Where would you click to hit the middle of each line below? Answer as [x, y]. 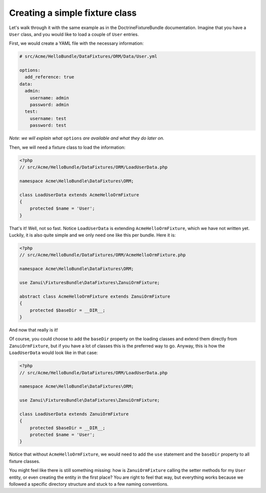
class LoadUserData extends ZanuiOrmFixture [74, 414]
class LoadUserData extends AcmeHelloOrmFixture [79, 195]
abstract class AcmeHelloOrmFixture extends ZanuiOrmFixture [95, 296]
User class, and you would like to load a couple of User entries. [74, 34]
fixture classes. [25, 461]
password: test [48, 125]
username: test [48, 118]
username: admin [49, 98]
